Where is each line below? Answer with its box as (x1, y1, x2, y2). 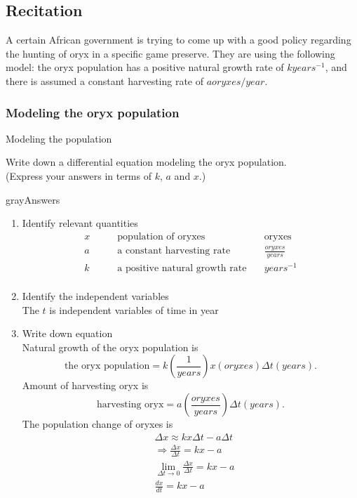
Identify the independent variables (22, 289, 169, 303)
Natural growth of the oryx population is (22, 339, 198, 354)
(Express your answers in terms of (6, 168, 151, 183)
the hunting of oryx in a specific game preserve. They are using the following (6, 46, 335, 60)
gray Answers (6, 192, 60, 207)
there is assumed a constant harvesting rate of (6, 73, 204, 88)
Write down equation (22, 326, 113, 341)
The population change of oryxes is (22, 417, 173, 431)
